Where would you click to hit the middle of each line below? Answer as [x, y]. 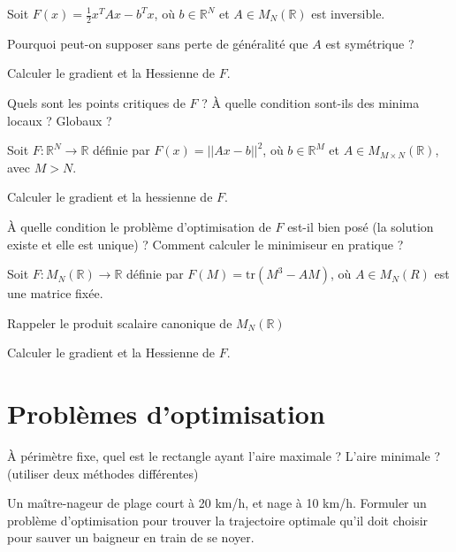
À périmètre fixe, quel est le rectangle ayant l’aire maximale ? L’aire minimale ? [224, 456]
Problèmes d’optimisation [166, 414]
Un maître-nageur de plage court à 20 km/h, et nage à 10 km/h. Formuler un [217, 503]
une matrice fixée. [55, 293]
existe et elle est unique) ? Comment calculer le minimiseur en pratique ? [205, 244]
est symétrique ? [370, 43]
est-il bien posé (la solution [361, 226]
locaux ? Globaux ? [60, 120]
